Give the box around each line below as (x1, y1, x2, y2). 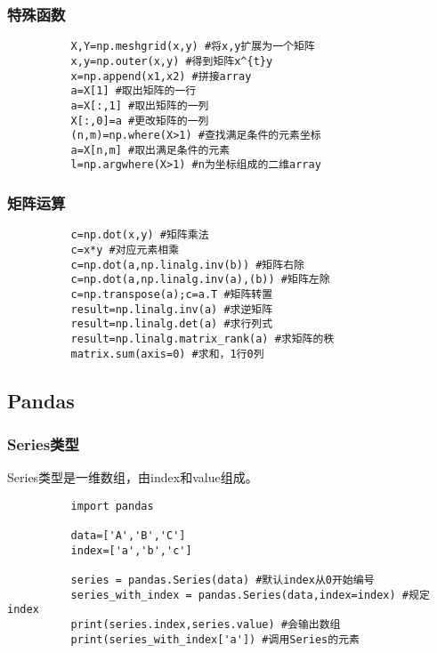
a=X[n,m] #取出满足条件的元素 (70, 143, 231, 157)
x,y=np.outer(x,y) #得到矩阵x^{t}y (70, 54, 273, 68)
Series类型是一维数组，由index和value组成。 (7, 468, 258, 487)
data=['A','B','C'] (70, 529, 186, 543)
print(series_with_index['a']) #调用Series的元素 (70, 633, 360, 646)
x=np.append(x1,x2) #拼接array (70, 69, 252, 83)
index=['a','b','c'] (70, 544, 192, 557)
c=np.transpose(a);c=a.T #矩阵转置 (70, 287, 273, 301)
